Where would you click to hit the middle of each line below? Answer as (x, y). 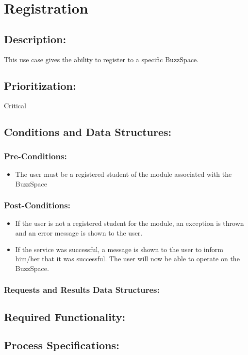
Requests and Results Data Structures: (82, 290)
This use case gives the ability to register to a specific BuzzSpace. (101, 59)
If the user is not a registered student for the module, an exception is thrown (130, 223)
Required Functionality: (65, 316)
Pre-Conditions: (35, 156)
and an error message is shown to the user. (79, 232)
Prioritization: (40, 85)
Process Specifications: (62, 345)
